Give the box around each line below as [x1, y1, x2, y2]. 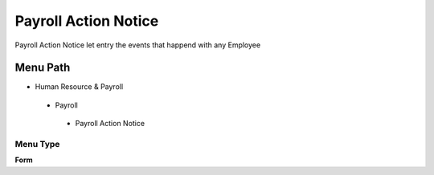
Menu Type [14, 139, 60, 149]
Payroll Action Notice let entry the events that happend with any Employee [14, 40, 261, 50]
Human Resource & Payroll [35, 82, 124, 92]
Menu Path [14, 61, 71, 75]
